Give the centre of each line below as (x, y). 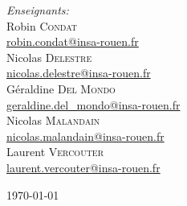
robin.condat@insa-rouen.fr (73, 41)
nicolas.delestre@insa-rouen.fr (79, 73)
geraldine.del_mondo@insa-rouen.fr (93, 104)
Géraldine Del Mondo (61, 88)
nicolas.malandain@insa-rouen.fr (85, 136)
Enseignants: (38, 10)
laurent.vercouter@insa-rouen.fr (83, 167)
